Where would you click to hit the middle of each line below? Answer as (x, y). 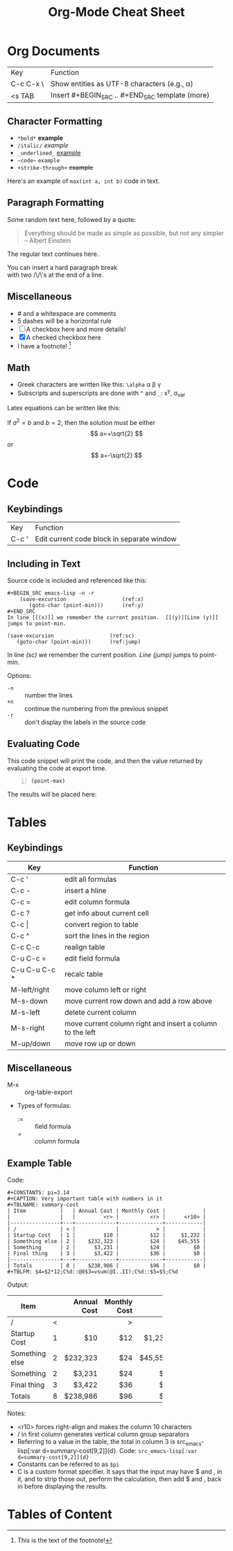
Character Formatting (55, 121)
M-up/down (31, 1043)
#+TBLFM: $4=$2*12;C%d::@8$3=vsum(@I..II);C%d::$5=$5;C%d (93, 1272)
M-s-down (29, 1001)
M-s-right (28, 1028)
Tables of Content (60, 1514)
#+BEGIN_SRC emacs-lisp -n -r (51, 593)
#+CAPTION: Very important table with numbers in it (85, 1199)
